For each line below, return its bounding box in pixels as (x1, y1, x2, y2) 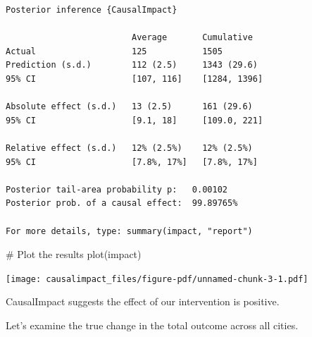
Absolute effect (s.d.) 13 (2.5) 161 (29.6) (6, 102, 253, 112)
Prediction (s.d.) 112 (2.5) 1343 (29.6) (6, 60, 258, 71)
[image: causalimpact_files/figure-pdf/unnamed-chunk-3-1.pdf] (6, 274, 308, 284)
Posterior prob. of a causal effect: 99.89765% (6, 198, 238, 209)
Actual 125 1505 (6, 46, 223, 56)
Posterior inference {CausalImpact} (6, 5, 177, 15)
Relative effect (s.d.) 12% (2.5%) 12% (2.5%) (6, 142, 253, 153)
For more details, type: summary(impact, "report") (6, 226, 253, 236)
